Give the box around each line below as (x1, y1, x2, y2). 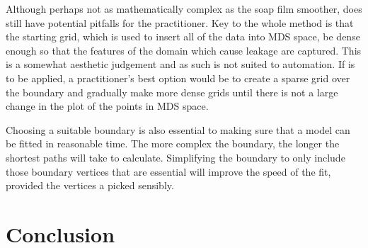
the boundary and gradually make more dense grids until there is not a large (6, 84, 338, 99)
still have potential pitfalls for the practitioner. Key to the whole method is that (6, 15, 354, 30)
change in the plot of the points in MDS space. (6, 98, 209, 113)
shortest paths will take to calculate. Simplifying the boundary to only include (6, 150, 345, 164)
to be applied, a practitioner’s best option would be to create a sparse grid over (6, 70, 350, 85)
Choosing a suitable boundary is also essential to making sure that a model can (6, 122, 350, 137)
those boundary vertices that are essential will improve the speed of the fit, (6, 164, 331, 179)
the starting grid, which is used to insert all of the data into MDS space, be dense (6, 29, 360, 44)
